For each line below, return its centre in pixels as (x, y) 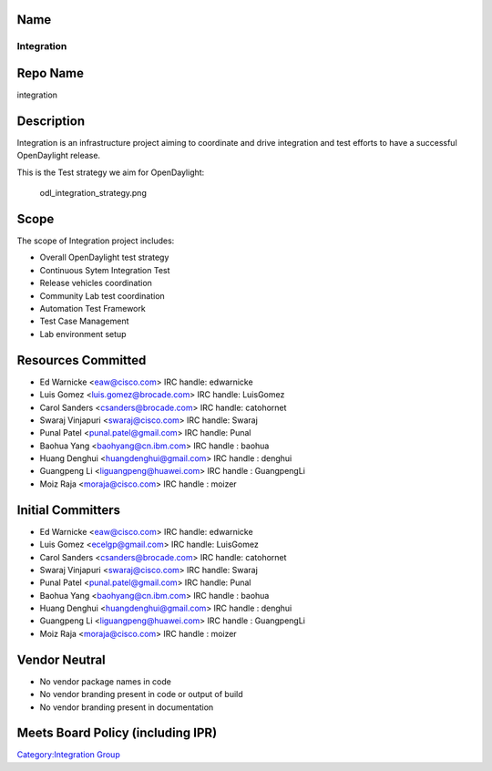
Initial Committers (69, 510)
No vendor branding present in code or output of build (141, 694)
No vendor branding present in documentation (127, 707)
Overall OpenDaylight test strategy (104, 257)
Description (51, 121)
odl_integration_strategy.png (93, 193)
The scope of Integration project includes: (96, 241)
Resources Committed (82, 360)
